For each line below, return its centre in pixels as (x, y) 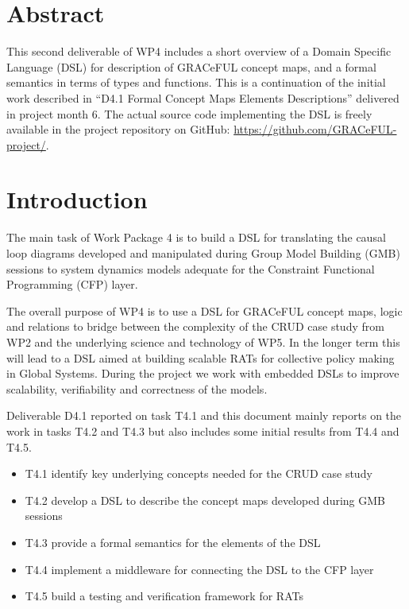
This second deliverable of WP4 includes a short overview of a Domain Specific (199, 51)
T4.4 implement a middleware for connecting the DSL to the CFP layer (199, 569)
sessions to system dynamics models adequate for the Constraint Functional (191, 268)
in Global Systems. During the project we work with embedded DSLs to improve (203, 373)
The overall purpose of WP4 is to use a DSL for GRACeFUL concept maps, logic (204, 310)
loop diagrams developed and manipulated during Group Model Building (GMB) (203, 253)
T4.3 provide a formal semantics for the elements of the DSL (173, 542)
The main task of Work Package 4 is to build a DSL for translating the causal (196, 237)
